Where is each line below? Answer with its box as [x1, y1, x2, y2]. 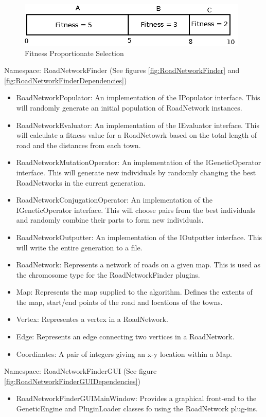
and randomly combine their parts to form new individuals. [16, 214, 204, 225]
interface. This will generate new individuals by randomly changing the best [16, 167, 256, 177]
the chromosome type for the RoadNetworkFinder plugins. [16, 269, 200, 280]
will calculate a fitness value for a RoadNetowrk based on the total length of [16, 130, 257, 140]
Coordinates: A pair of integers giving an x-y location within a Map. [16, 348, 232, 359]
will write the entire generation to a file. [16, 242, 143, 252]
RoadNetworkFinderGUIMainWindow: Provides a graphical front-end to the [16, 393, 257, 404]
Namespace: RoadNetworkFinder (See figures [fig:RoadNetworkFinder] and [4, 65, 240, 76]
